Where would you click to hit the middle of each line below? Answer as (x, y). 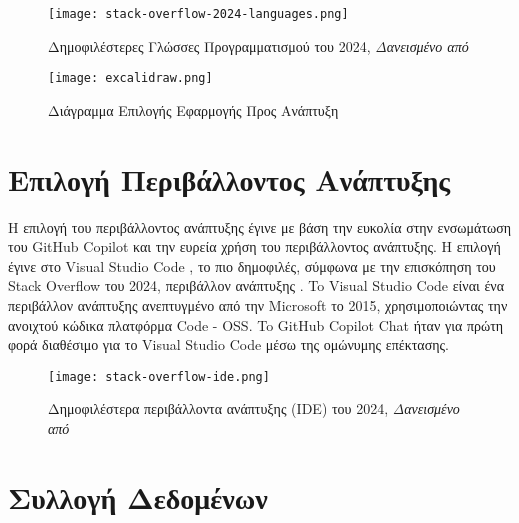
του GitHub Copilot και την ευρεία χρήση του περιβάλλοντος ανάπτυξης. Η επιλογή (254, 246)
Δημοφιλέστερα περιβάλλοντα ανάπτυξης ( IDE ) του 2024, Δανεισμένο (254, 408)
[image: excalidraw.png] (130, 78)
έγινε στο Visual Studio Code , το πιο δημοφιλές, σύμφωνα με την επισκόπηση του (252, 265)
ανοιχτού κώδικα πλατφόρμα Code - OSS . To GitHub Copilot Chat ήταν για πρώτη (256, 324)
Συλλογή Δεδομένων (138, 496)
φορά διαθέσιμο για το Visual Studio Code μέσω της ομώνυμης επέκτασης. (228, 344)
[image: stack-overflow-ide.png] (159, 376)
